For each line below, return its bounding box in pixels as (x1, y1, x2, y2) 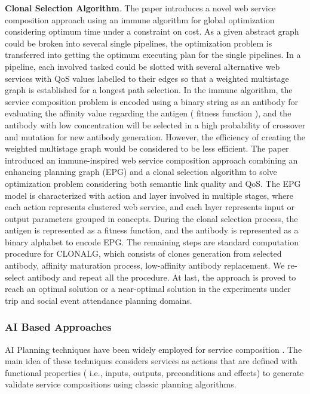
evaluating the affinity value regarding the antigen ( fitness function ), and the (5, 107, 291, 119)
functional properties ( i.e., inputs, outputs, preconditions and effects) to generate (5, 366, 304, 378)
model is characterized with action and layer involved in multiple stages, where (5, 189, 293, 201)
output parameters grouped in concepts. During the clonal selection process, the (5, 212, 298, 224)
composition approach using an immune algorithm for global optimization (5, 13, 275, 26)
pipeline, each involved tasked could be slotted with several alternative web (5, 60, 280, 72)
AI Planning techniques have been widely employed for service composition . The (5, 343, 302, 355)
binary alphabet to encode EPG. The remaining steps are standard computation (5, 235, 299, 248)
